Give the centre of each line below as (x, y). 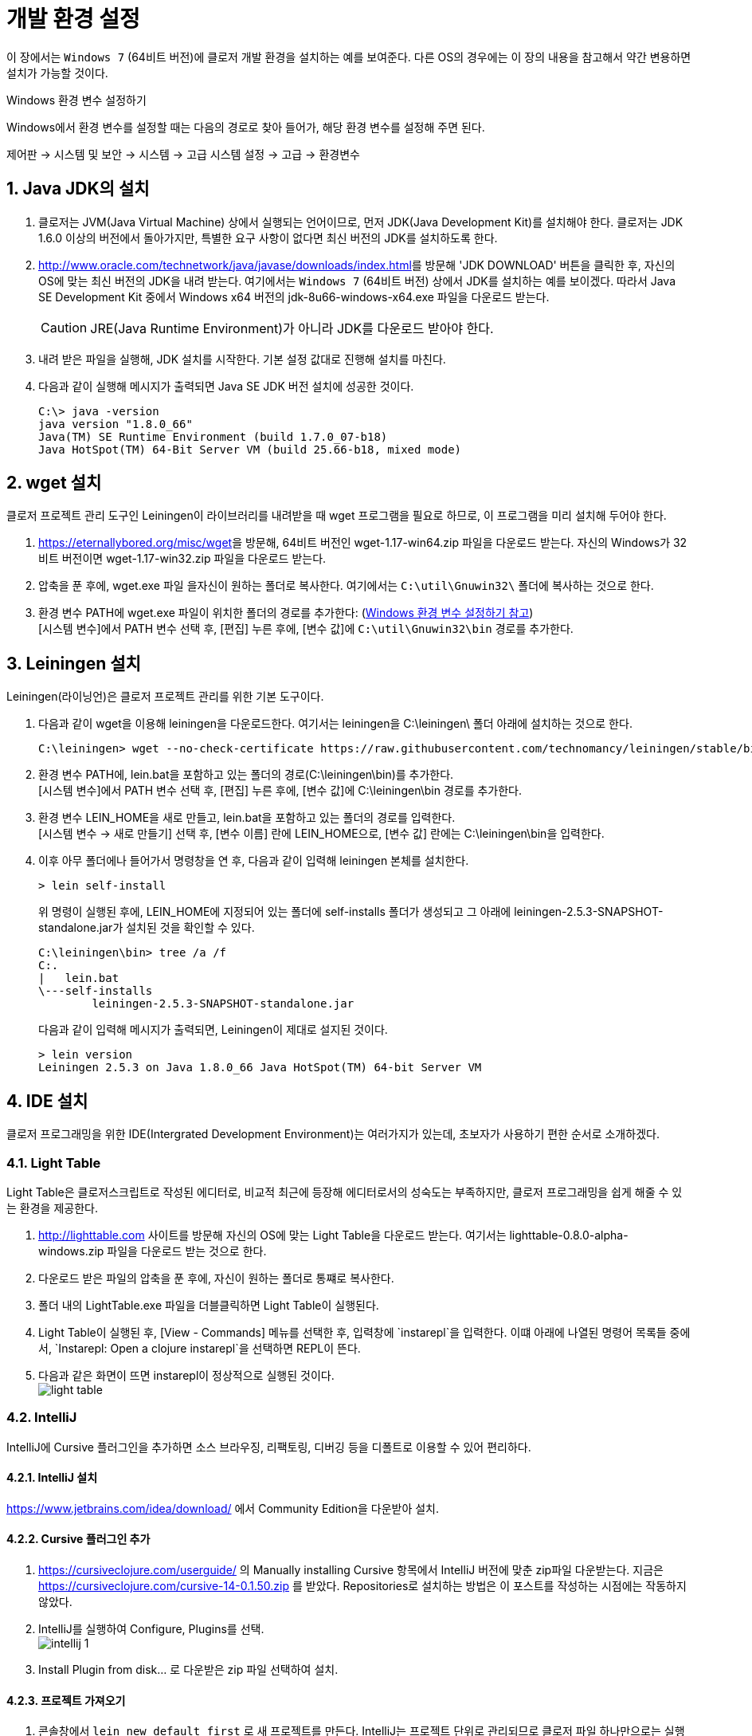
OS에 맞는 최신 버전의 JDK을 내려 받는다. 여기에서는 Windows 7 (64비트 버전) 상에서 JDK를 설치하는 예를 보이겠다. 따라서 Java (357, 281)
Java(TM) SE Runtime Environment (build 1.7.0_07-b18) (213, 436)
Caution (64, 327)
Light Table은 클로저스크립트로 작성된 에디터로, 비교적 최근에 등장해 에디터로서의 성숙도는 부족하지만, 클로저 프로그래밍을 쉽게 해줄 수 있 (345, 1192)
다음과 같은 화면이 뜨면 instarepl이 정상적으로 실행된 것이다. (186, 1375)
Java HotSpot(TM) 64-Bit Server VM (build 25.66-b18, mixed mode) (250, 449)
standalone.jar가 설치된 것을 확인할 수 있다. (147, 928)
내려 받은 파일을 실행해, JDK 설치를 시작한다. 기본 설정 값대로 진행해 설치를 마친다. (242, 359)
